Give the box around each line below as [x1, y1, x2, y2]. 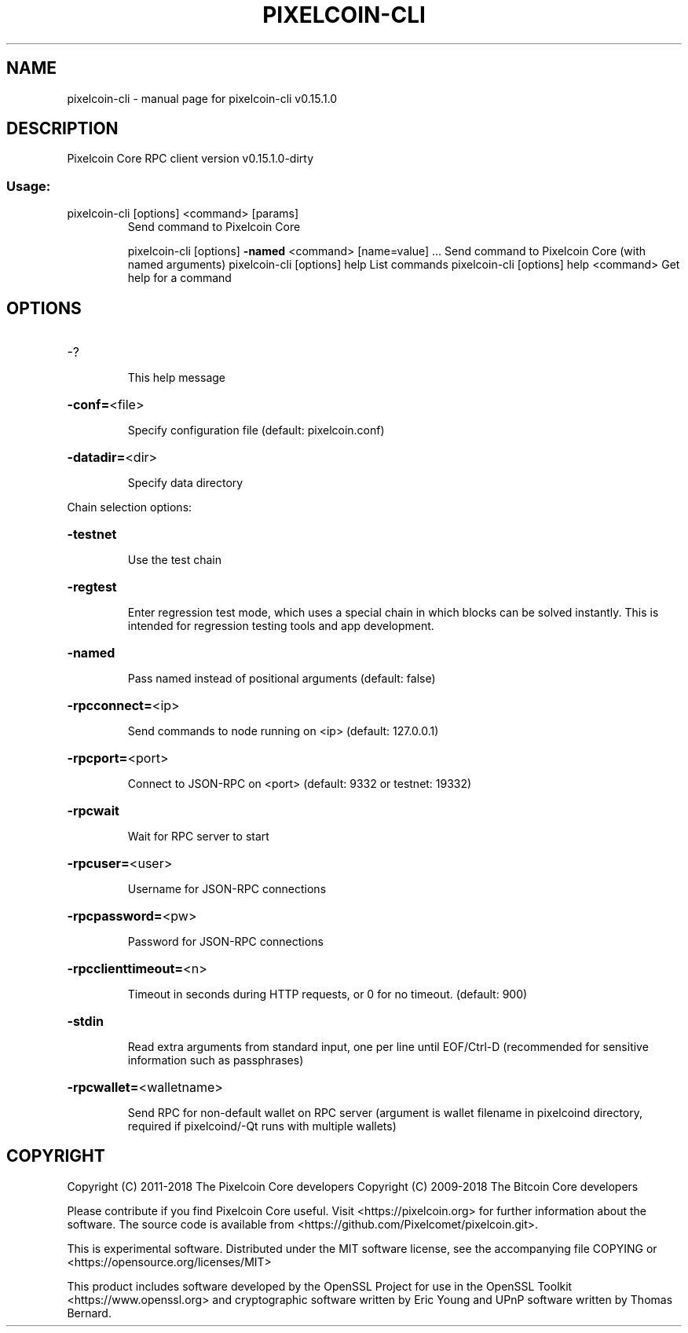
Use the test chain [127, 553, 221, 567]
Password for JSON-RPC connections [127, 935, 324, 949]
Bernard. [67, 1306, 112, 1320]
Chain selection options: [67, 500, 192, 515]
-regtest [67, 579, 117, 595]
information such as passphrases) [127, 1053, 304, 1067]
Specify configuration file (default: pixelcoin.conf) [127, 423, 385, 438]
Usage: [6, 178, 51, 194]
